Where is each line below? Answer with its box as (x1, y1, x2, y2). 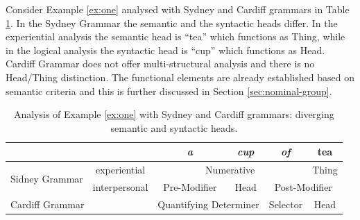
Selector (268, 196, 303, 211)
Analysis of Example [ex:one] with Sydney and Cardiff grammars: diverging (13, 107, 334, 121)
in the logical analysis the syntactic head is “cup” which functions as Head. (6, 42, 325, 57)
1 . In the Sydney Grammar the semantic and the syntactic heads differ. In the (6, 15, 338, 30)
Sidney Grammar (10, 171, 83, 185)
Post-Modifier (274, 180, 332, 194)
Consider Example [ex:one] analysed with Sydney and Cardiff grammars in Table (6, 2, 350, 16)
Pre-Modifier (163, 180, 217, 194)
